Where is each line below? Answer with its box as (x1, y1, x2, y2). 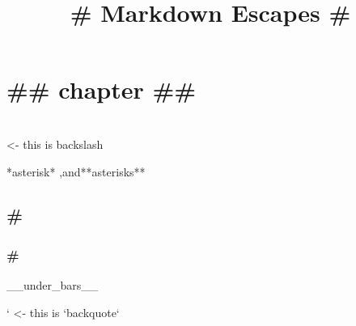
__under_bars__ (6, 277, 99, 294)
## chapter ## (6, 73, 197, 106)
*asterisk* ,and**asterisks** (6, 163, 146, 180)
